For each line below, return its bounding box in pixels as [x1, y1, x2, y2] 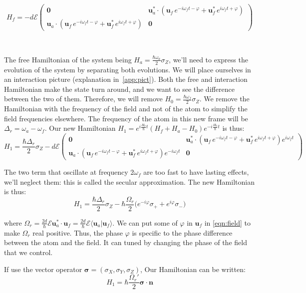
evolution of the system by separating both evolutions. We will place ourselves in [4, 64, 251, 74]
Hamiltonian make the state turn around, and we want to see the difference [4, 83, 235, 94]
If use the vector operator [4, 264, 82, 274]
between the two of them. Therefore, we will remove [4, 93, 163, 104]
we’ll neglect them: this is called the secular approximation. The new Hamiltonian [4, 176, 255, 187]
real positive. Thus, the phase [32, 227, 123, 238]
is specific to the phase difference [132, 227, 233, 238]
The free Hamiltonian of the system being [4, 54, 132, 64]
